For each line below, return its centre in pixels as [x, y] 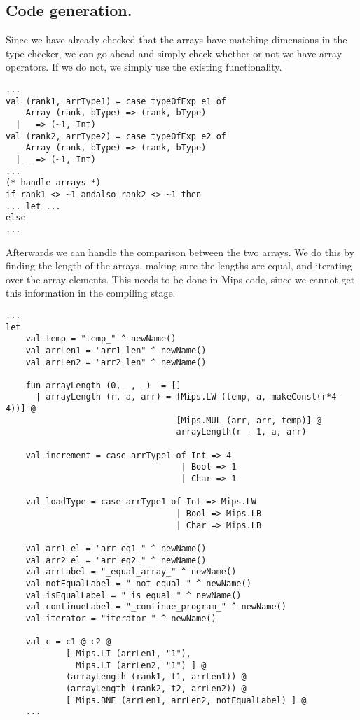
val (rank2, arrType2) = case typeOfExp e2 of [116, 136]
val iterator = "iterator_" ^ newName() [121, 618]
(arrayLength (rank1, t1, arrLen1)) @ [156, 677]
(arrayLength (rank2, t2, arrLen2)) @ [156, 688]
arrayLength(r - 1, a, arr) [241, 432]
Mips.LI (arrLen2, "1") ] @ [141, 665]
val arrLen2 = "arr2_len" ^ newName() [116, 362]
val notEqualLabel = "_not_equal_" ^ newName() [138, 583]
